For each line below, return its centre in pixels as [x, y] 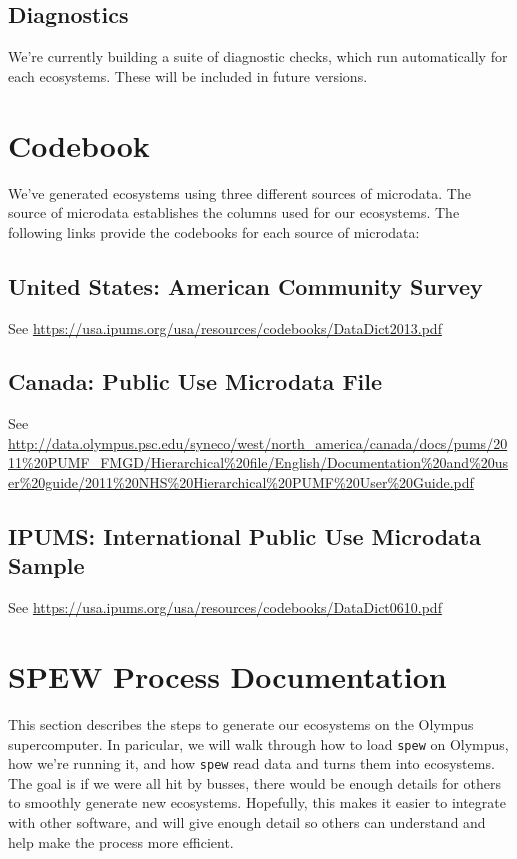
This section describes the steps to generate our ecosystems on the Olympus [241, 723]
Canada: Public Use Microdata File [195, 381]
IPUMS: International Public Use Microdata [244, 536]
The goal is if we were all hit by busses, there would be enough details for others [254, 782]
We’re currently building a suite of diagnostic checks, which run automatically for [258, 56]
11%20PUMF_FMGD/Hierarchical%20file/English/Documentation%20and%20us [258, 462]
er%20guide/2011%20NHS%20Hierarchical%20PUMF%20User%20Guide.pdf [241, 482]
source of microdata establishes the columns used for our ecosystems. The [234, 212]
